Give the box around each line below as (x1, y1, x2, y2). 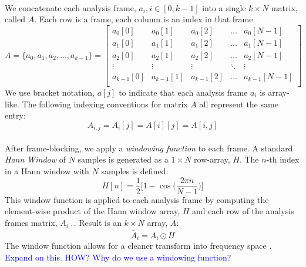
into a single (202, 1, 246, 13)
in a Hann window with (5, 164, 89, 177)
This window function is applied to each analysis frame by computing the (5, 193, 269, 205)
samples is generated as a (78, 153, 169, 165)
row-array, (194, 153, 230, 165)
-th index (266, 153, 300, 165)
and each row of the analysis (192, 205, 294, 217)
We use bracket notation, (5, 86, 95, 98)
